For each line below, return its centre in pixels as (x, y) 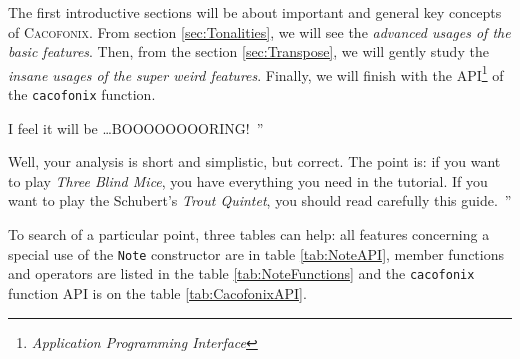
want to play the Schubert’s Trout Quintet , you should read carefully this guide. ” (260, 200)
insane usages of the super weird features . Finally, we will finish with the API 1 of (256, 73)
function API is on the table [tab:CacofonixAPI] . (157, 292)
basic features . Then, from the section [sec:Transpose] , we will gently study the (248, 51)
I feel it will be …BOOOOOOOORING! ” (136, 127)
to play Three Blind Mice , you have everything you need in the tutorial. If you (248, 180)
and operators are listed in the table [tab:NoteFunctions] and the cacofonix (241, 273)
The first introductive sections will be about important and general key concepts (255, 12)
